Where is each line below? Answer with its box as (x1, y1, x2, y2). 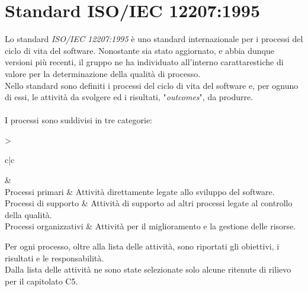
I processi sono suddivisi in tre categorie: (5, 114, 152, 126)
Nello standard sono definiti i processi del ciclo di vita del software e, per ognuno (5, 79, 299, 91)
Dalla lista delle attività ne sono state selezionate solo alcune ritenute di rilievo (5, 263, 291, 276)
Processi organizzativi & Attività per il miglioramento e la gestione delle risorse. (5, 220, 296, 232)
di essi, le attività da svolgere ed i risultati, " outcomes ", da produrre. (5, 91, 254, 103)
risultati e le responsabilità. (5, 251, 104, 264)
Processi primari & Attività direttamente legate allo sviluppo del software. (5, 185, 275, 197)
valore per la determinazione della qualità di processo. (5, 67, 201, 79)
